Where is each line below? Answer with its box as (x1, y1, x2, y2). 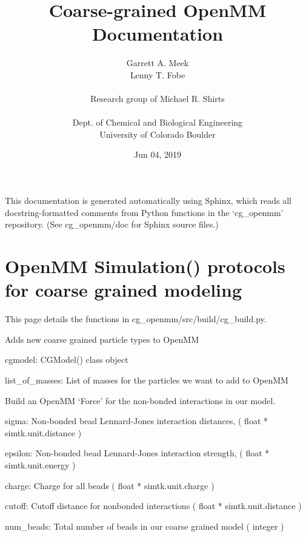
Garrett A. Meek (126, 56, 189, 69)
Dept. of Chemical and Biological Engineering (72, 116, 243, 129)
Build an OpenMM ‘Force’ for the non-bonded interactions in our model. (5, 394, 276, 407)
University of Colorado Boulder (99, 127, 216, 140)
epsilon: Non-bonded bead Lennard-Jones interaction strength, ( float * (5, 447, 270, 459)
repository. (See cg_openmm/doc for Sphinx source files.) (5, 218, 219, 231)
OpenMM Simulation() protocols (5, 254, 285, 279)
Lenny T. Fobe (130, 68, 185, 81)
